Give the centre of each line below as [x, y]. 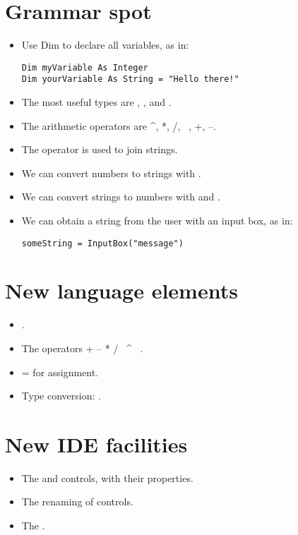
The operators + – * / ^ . [82, 348]
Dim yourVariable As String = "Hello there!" [130, 79]
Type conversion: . [61, 396]
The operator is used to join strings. [100, 149]
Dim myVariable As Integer [85, 67]
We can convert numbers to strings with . [111, 173]
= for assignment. [60, 372]
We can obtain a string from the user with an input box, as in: [157, 220]
